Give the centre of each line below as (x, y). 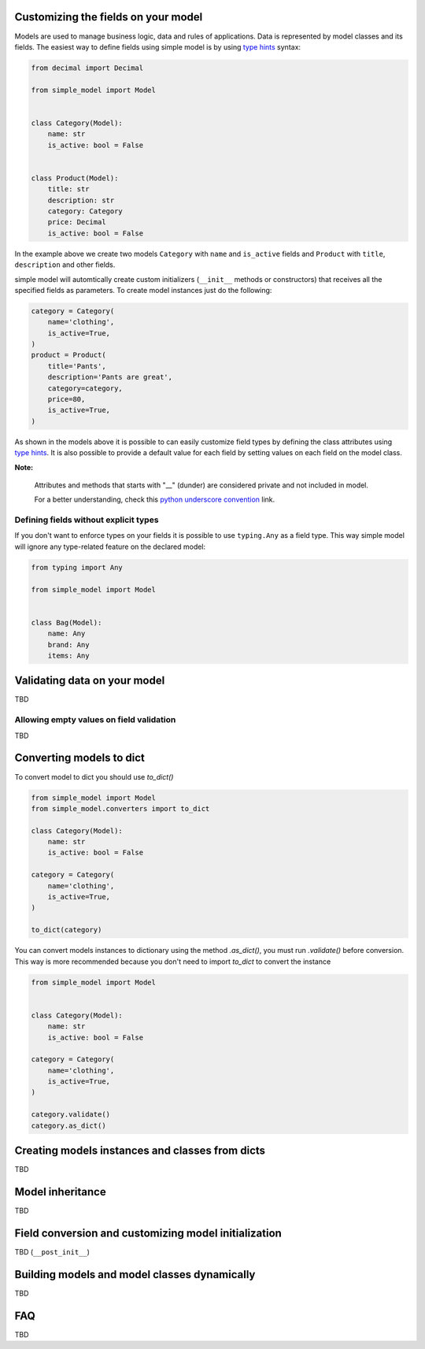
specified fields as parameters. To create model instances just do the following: (143, 290)
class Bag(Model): (67, 623)
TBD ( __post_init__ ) (52, 1251)
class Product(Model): (75, 178)
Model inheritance (60, 1192)
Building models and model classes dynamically (135, 1275)
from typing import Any (77, 567)
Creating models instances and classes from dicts (140, 1151)
